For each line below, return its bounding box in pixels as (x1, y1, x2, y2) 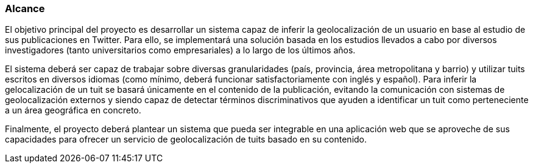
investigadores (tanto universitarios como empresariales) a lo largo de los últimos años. (5, 45, 356, 56)
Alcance (5, 2, 45, 15)
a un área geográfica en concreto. (5, 105, 141, 116)
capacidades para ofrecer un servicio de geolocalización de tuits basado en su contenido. (5, 134, 367, 145)
